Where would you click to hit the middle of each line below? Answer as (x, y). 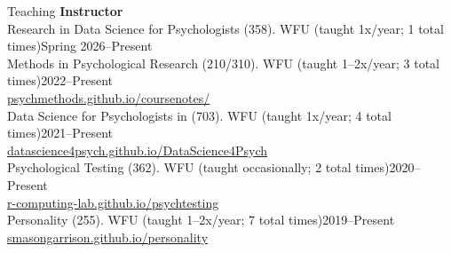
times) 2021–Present (60, 133)
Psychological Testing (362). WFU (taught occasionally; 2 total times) (198, 167)
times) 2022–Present (60, 80)
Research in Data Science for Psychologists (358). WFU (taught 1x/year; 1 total (225, 28)
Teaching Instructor (65, 11)
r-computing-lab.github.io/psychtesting (113, 202)
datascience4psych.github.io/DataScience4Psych (138, 150)
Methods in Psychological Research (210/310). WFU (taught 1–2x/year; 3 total (224, 63)
